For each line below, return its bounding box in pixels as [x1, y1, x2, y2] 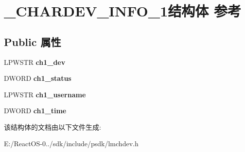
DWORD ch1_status [4, 73, 71, 83]
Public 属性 [4, 34, 61, 49]
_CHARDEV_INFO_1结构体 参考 [4, 1, 241, 21]
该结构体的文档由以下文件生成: [4, 122, 101, 132]
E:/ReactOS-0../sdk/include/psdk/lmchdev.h [4, 138, 139, 148]
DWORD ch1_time [4, 106, 67, 116]
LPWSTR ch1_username [4, 89, 86, 99]
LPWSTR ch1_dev [4, 57, 66, 67]
